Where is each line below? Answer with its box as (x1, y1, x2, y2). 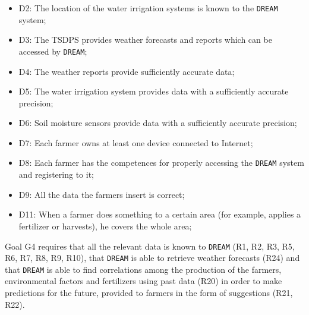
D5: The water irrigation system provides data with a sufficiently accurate (18, 85, 289, 97)
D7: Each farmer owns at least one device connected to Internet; (18, 136, 253, 149)
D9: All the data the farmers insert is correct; (18, 188, 185, 200)
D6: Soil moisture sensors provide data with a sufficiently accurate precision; (18, 116, 297, 129)
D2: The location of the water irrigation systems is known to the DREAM (18, 2, 278, 14)
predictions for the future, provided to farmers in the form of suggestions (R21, (5, 286, 293, 299)
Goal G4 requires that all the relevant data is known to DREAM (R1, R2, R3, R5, (5, 240, 295, 252)
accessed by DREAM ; (18, 45, 87, 57)
